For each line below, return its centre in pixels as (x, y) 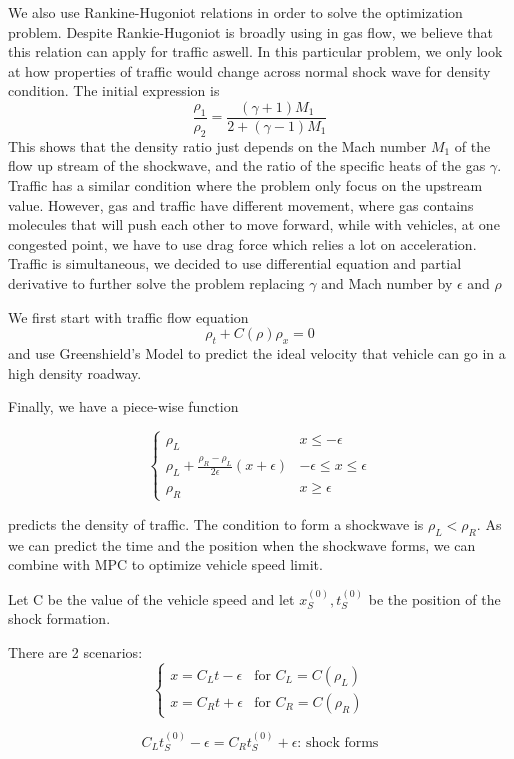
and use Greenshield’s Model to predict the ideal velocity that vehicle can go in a (257, 352)
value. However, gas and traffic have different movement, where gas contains (241, 204)
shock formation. (59, 618)
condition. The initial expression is (114, 90)
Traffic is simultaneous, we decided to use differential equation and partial (235, 263)
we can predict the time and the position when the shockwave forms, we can (242, 544)
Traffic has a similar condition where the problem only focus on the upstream (245, 185)
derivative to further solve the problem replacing (156, 282)
